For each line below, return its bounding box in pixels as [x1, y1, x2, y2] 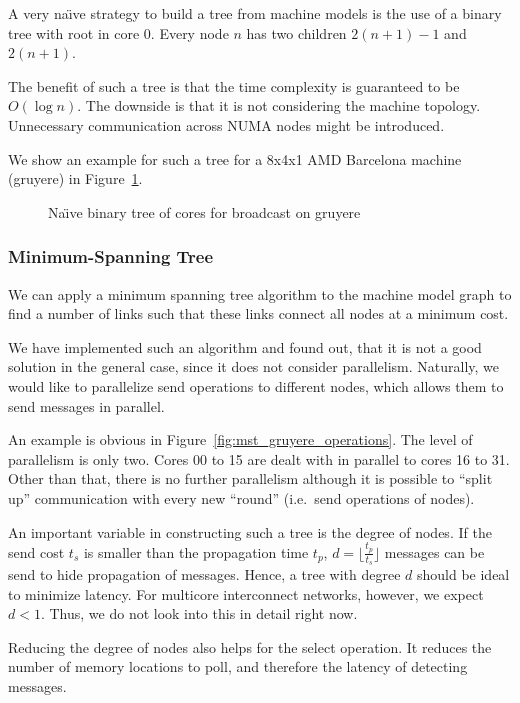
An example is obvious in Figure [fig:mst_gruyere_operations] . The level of [8, 429, 473, 450]
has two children [246, 22, 347, 43]
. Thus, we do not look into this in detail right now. [40, 603, 358, 624]
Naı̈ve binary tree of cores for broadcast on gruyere [48, 201, 361, 222]
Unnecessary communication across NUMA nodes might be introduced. [8, 114, 445, 135]
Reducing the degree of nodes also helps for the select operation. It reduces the [8, 636, 492, 657]
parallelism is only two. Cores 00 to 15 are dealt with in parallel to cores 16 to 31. [8, 448, 510, 469]
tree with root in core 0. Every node [8, 22, 229, 43]
